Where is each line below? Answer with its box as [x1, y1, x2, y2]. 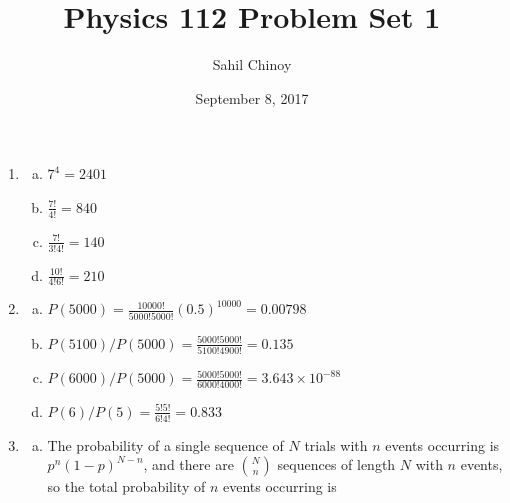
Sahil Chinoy [212, 54, 292, 75]
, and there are [143, 454, 234, 475]
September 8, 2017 [195, 87, 309, 108]
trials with [304, 434, 368, 455]
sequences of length [277, 454, 396, 475]
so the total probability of [47, 476, 206, 497]
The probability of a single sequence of [47, 434, 284, 455]
